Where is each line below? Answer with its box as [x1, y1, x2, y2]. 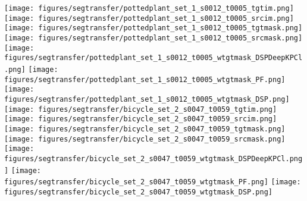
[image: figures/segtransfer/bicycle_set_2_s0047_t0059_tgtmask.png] [4, 124, 286, 133]
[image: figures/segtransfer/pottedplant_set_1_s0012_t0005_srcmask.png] [4, 33, 303, 42]
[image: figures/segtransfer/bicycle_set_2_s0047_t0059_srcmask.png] [4, 134, 286, 143]
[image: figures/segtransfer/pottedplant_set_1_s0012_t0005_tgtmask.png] [4, 24, 303, 33]
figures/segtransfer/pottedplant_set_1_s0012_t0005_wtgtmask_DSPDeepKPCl [4, 54, 303, 62]
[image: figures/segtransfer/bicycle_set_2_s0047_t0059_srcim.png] [4, 115, 277, 124]
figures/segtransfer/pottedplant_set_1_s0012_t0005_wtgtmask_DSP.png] [4, 95, 290, 103]
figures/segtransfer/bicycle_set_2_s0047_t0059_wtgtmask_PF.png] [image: [4, 178, 301, 187]
